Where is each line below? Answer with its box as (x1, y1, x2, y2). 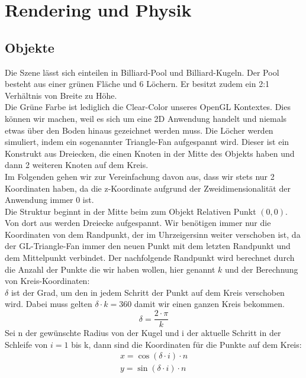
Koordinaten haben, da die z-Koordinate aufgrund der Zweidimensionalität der (5, 182, 291, 194)
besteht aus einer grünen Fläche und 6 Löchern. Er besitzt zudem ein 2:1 (5, 77, 270, 90)
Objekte (5, 38, 54, 56)
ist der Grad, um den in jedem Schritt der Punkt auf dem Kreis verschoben (11, 286, 285, 298)
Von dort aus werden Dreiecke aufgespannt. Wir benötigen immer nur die (5, 217, 271, 229)
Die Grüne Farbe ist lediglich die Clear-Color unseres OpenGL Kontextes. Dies (5, 101, 291, 113)
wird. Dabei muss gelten (5, 298, 92, 310)
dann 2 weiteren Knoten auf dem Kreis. (5, 159, 149, 171)
